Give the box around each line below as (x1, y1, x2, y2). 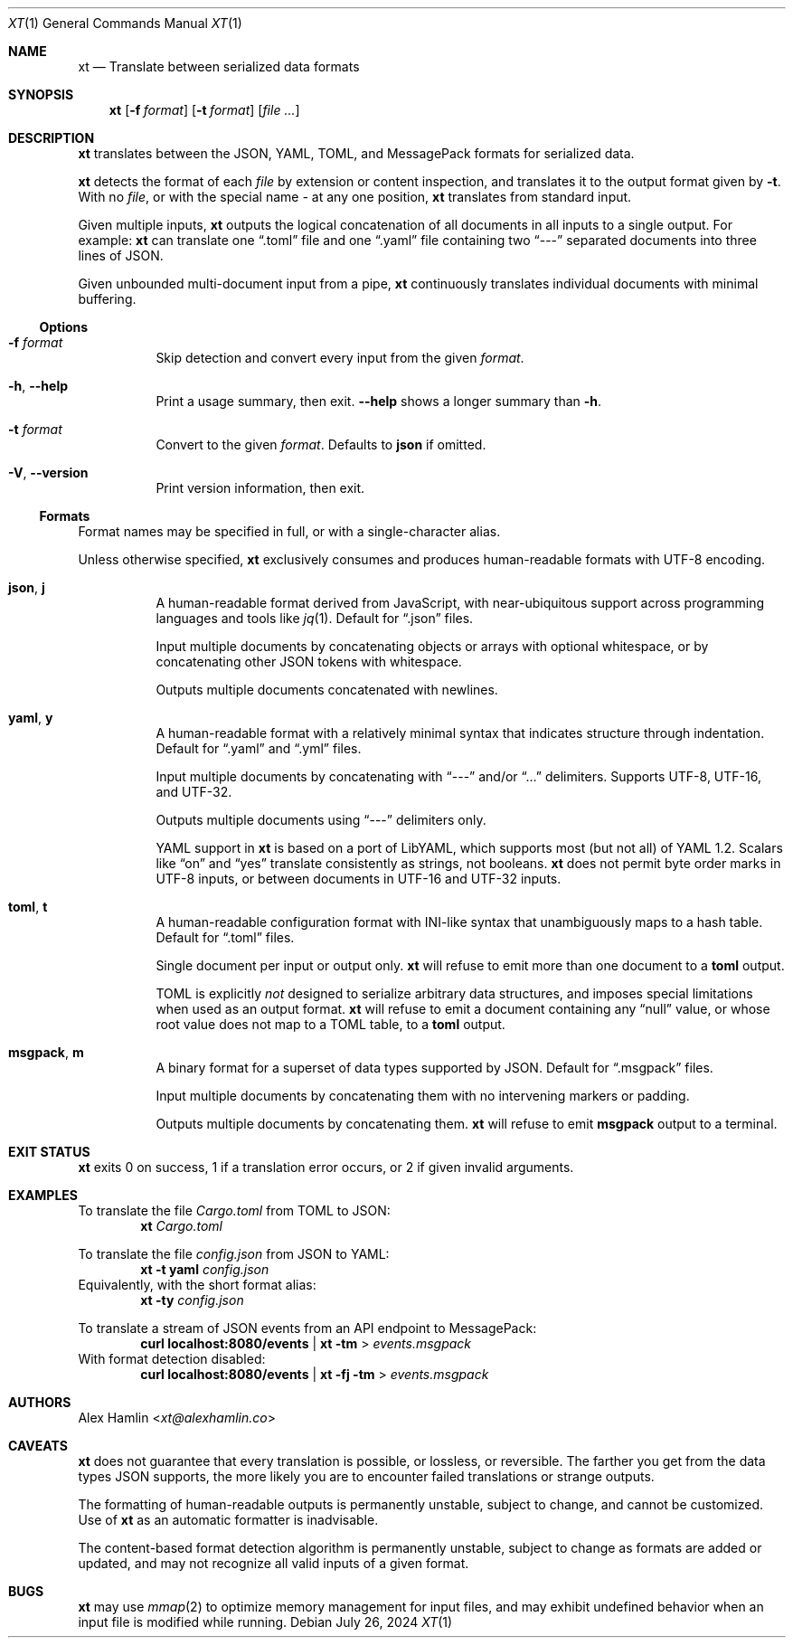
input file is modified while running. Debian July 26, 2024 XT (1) (78, 1614, 453, 1630)
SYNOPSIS (8, 87, 74, 102)
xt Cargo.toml (140, 1218, 222, 1234)
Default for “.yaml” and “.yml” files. (156, 741, 362, 756)
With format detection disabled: (78, 1351, 266, 1366)
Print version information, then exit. (156, 480, 365, 496)
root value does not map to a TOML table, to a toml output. (156, 1016, 505, 1032)
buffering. (78, 291, 137, 307)
